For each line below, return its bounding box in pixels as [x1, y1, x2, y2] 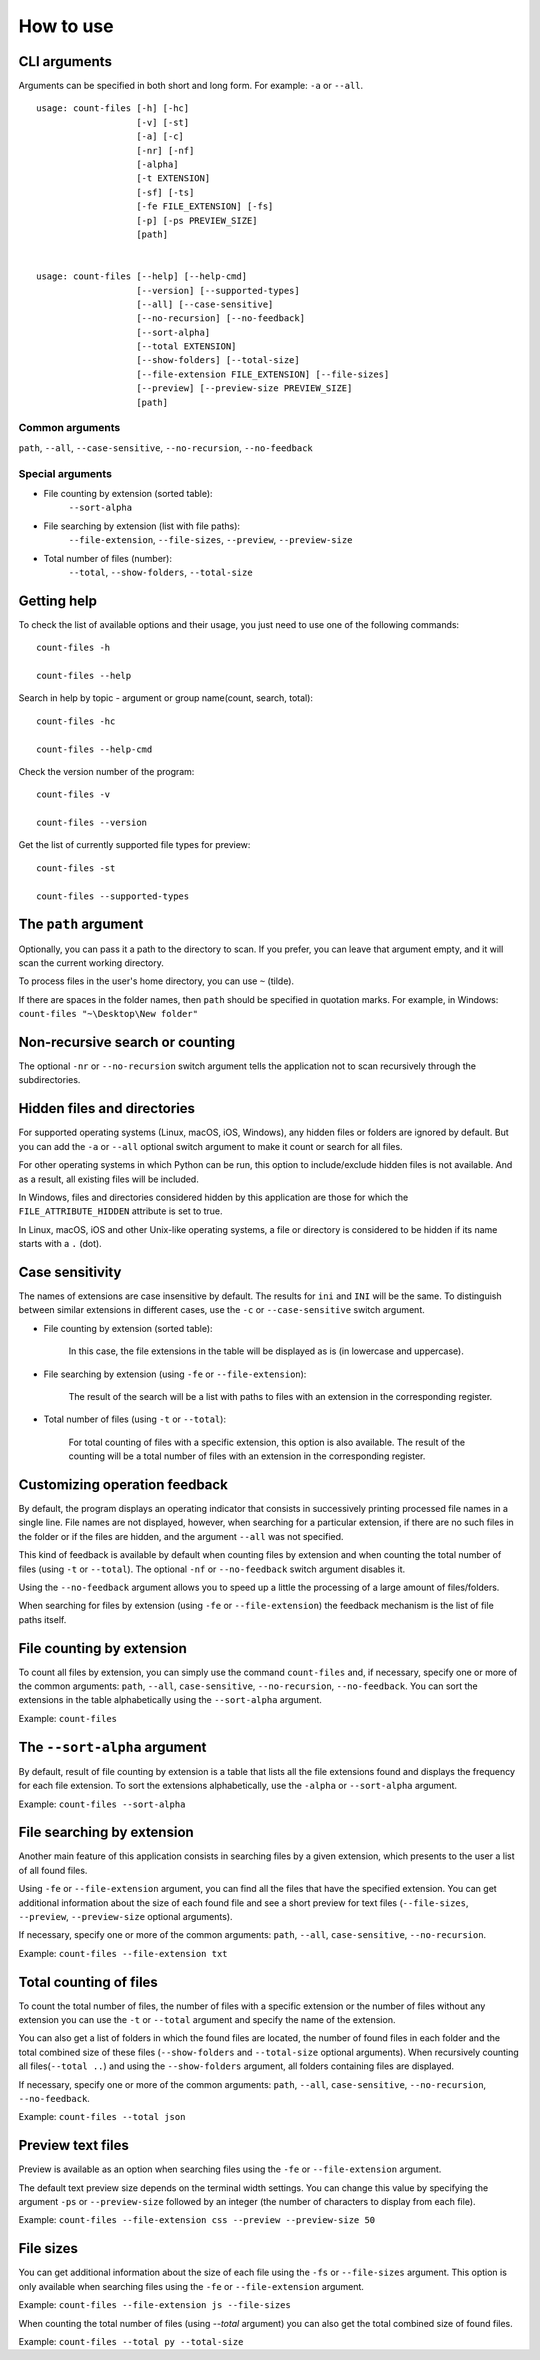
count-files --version [36, 817, 148, 829]
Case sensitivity [18, 1263, 122, 1280]
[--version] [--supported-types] [136, 285, 300, 296]
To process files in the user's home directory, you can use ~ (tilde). [18, 975, 295, 987]
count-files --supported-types [36, 890, 190, 902]
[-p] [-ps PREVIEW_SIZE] [136, 215, 259, 226]
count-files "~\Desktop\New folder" [18, 1008, 199, 1020]
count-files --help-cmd [36, 743, 153, 755]
